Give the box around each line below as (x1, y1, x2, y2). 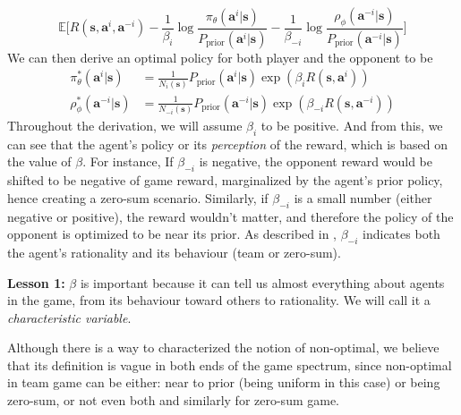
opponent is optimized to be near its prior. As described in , (7, 224, 337, 243)
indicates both (363, 224, 440, 243)
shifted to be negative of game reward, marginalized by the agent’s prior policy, (7, 171, 443, 190)
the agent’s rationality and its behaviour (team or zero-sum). (7, 242, 341, 261)
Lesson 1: (7, 273, 65, 292)
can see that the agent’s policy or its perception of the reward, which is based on (7, 134, 448, 153)
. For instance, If (82, 152, 174, 171)
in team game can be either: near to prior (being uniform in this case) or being (7, 373, 440, 392)
